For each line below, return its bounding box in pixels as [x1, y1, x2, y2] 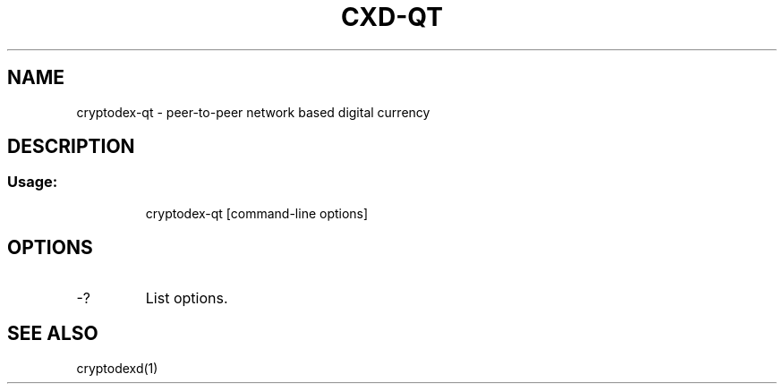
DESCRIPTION [7, 135, 135, 158]
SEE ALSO [7, 322, 98, 345]
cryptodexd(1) [76, 360, 158, 376]
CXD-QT [341, 2, 443, 32]
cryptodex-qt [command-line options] [145, 205, 369, 221]
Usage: [7, 173, 58, 191]
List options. [145, 288, 228, 307]
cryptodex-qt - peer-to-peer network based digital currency [76, 104, 430, 120]
